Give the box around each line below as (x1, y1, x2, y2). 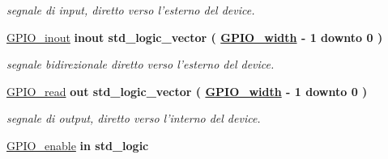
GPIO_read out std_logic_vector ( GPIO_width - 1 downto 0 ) (6, 82, 368, 99)
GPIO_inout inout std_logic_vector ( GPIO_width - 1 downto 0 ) (6, 28, 383, 45)
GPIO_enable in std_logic (6, 136, 149, 153)
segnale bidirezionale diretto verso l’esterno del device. (6, 56, 275, 73)
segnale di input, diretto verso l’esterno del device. (6, 2, 255, 18)
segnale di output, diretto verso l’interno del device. (6, 110, 261, 127)
